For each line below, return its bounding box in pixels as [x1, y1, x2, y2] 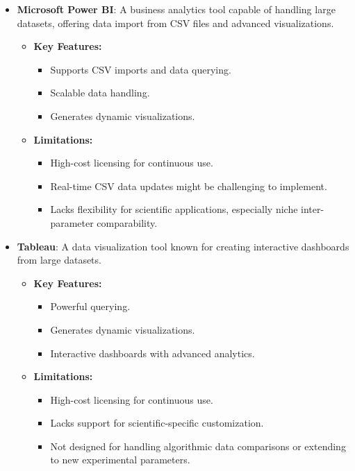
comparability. [97, 215, 158, 230]
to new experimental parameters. [50, 452, 190, 467]
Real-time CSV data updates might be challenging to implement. [50, 178, 327, 193]
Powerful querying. [50, 299, 131, 314]
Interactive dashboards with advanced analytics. [50, 345, 255, 360]
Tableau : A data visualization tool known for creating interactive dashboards [17, 239, 349, 253]
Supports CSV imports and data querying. [50, 62, 231, 76]
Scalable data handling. [50, 85, 150, 100]
